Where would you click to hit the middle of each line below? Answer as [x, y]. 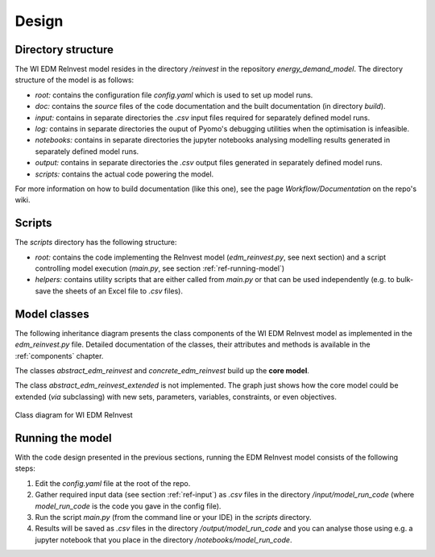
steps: [25, 468]
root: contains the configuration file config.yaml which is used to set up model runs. [174, 95]
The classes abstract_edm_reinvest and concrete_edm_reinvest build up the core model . [162, 370]
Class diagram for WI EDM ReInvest [74, 415]
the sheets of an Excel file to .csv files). [118, 291]
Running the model [63, 438]
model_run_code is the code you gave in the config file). [128, 506]
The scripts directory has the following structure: [96, 243]
